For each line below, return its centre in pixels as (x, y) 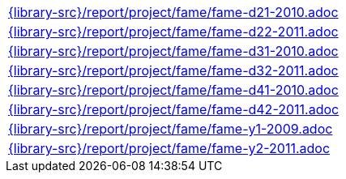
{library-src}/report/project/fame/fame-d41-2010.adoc (173, 90)
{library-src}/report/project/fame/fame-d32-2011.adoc (173, 70)
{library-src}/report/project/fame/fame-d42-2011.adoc (174, 109)
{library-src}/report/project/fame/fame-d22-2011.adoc (173, 32)
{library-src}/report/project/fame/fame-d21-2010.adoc (173, 12)
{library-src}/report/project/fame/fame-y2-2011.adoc (169, 148)
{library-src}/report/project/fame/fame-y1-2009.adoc (171, 129)
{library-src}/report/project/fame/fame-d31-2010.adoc (173, 51)
